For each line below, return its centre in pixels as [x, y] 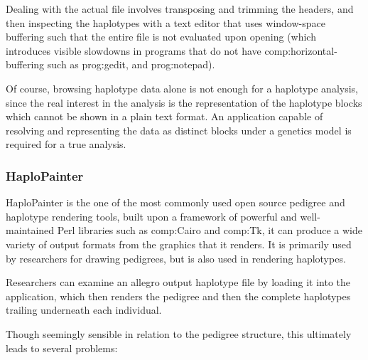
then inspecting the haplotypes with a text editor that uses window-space [166, 22]
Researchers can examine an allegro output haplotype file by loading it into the [178, 282]
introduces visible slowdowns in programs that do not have [134, 50]
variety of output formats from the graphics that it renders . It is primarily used [179, 244]
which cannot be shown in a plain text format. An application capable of [164, 116]
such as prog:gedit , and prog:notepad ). [131, 64]
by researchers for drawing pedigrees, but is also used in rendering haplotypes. [176, 258]
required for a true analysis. [66, 144]
